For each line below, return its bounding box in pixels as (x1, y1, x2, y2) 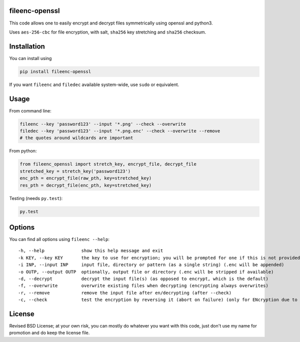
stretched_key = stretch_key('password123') (19, 168, 131, 174)
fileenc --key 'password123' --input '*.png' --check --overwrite (19, 121, 186, 127)
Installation (9, 42, 45, 50)
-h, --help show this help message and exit (18, 248, 163, 253)
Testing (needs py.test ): (9, 195, 63, 201)
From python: (9, 148, 37, 154)
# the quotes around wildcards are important (19, 135, 133, 141)
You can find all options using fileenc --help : (9, 236, 110, 242)
